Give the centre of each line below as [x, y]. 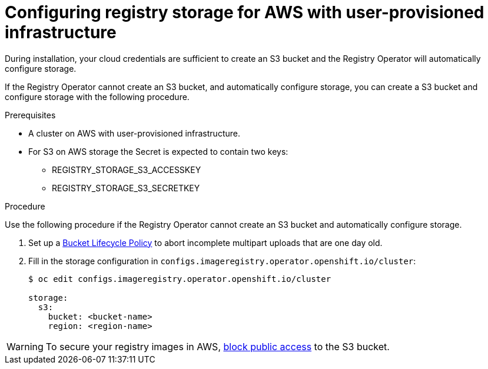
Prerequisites [30, 115]
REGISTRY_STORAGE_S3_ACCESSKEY [127, 169]
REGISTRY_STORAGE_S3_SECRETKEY [126, 188]
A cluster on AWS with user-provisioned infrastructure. [134, 133]
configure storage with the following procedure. [97, 97]
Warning [25, 346]
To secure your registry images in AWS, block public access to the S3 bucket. [218, 346]
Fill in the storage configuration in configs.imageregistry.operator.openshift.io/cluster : [222, 261]
